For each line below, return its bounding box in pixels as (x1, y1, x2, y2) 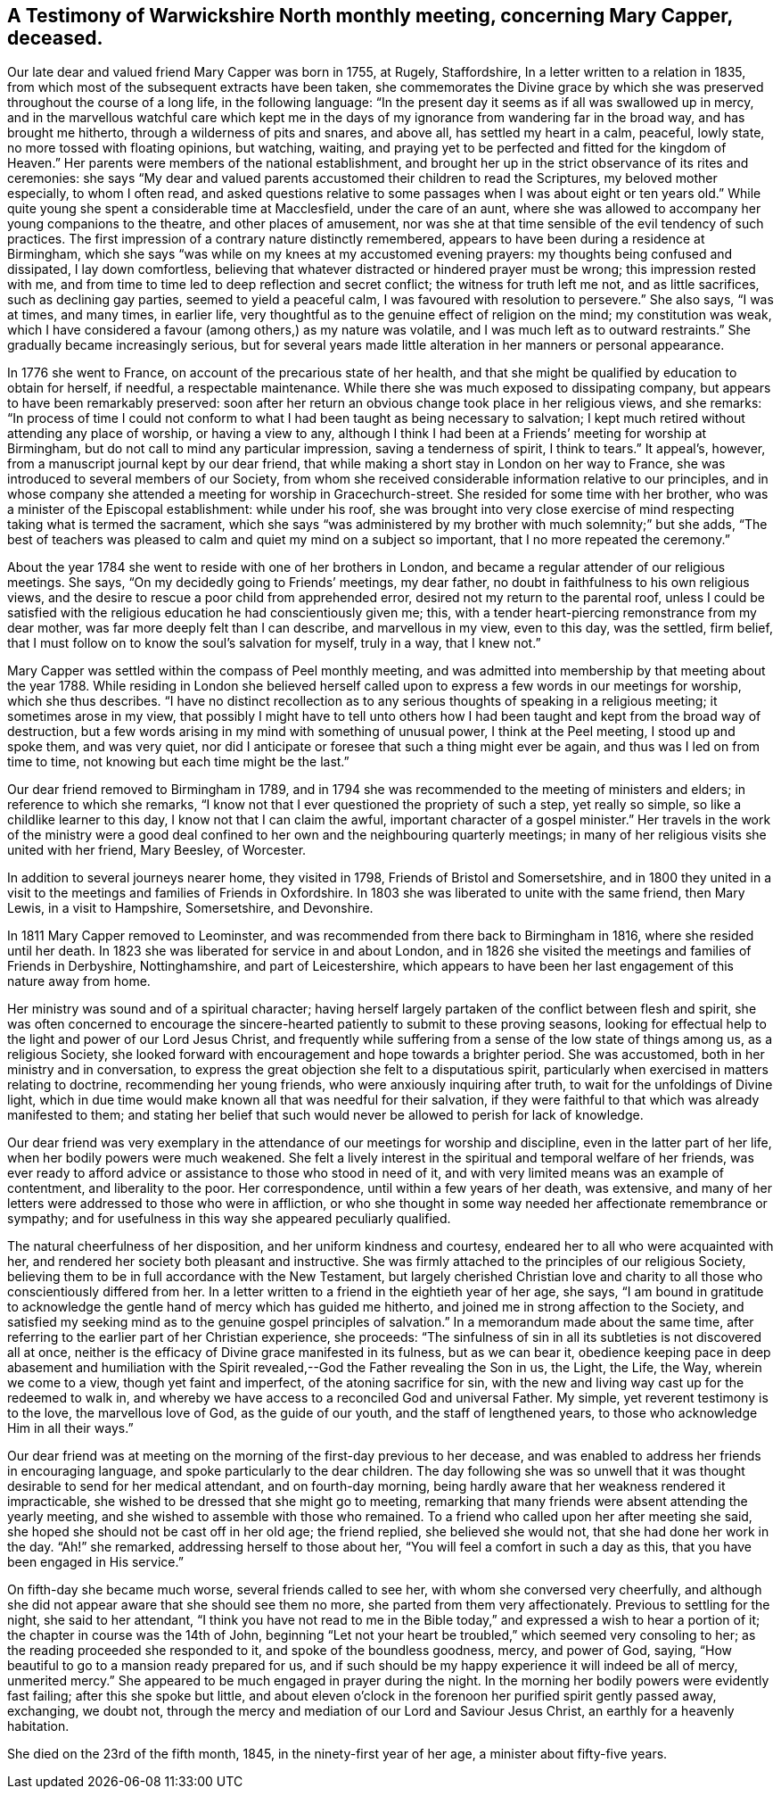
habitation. (7, 1718, 70, 1734)
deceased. (7, 27, 103, 49)
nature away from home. (7, 973, 151, 989)
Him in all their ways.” (7, 1420, 134, 1436)
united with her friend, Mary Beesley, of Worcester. (7, 842, 307, 858)
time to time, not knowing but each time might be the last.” (7, 754, 349, 770)
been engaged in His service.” (7, 1554, 184, 1570)
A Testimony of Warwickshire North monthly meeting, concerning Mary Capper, (7, 4, 733, 27)
